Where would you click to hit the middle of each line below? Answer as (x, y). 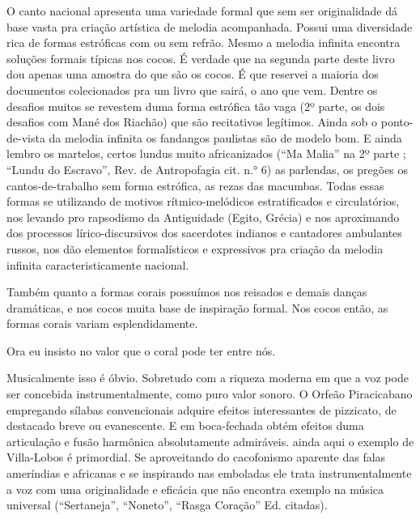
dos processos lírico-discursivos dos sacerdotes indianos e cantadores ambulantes (204, 233)
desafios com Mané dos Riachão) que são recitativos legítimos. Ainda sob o (192, 122)
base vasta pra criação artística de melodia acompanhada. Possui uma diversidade (210, 26)
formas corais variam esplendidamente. (102, 323)
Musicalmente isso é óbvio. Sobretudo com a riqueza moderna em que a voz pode (208, 378)
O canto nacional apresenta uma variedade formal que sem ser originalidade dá (202, 11)
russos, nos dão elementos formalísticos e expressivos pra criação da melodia (195, 248)
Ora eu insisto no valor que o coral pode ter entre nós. (141, 350)
